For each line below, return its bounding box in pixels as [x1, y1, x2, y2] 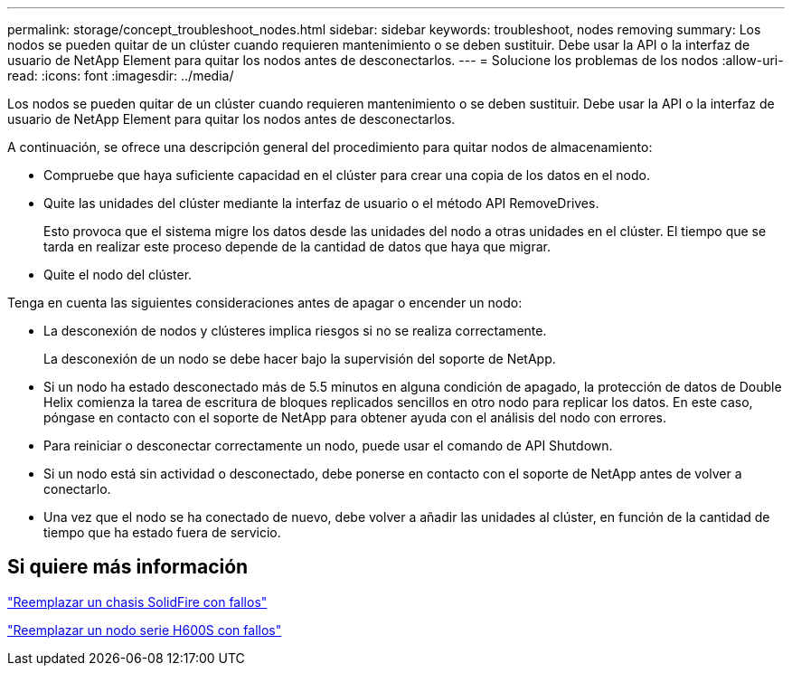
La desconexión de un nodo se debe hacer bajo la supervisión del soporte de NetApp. [43, 351, 556, 366]
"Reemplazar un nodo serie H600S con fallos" [7, 621, 282, 638]
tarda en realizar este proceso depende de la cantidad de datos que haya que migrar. [43, 239, 552, 254]
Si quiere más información [7, 555, 249, 579]
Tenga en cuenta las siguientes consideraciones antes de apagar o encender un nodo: [7, 295, 523, 310]
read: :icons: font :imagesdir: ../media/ [7, 68, 234, 83]
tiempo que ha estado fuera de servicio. [43, 525, 281, 540]
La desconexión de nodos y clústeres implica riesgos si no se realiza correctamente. [43, 323, 547, 338]
